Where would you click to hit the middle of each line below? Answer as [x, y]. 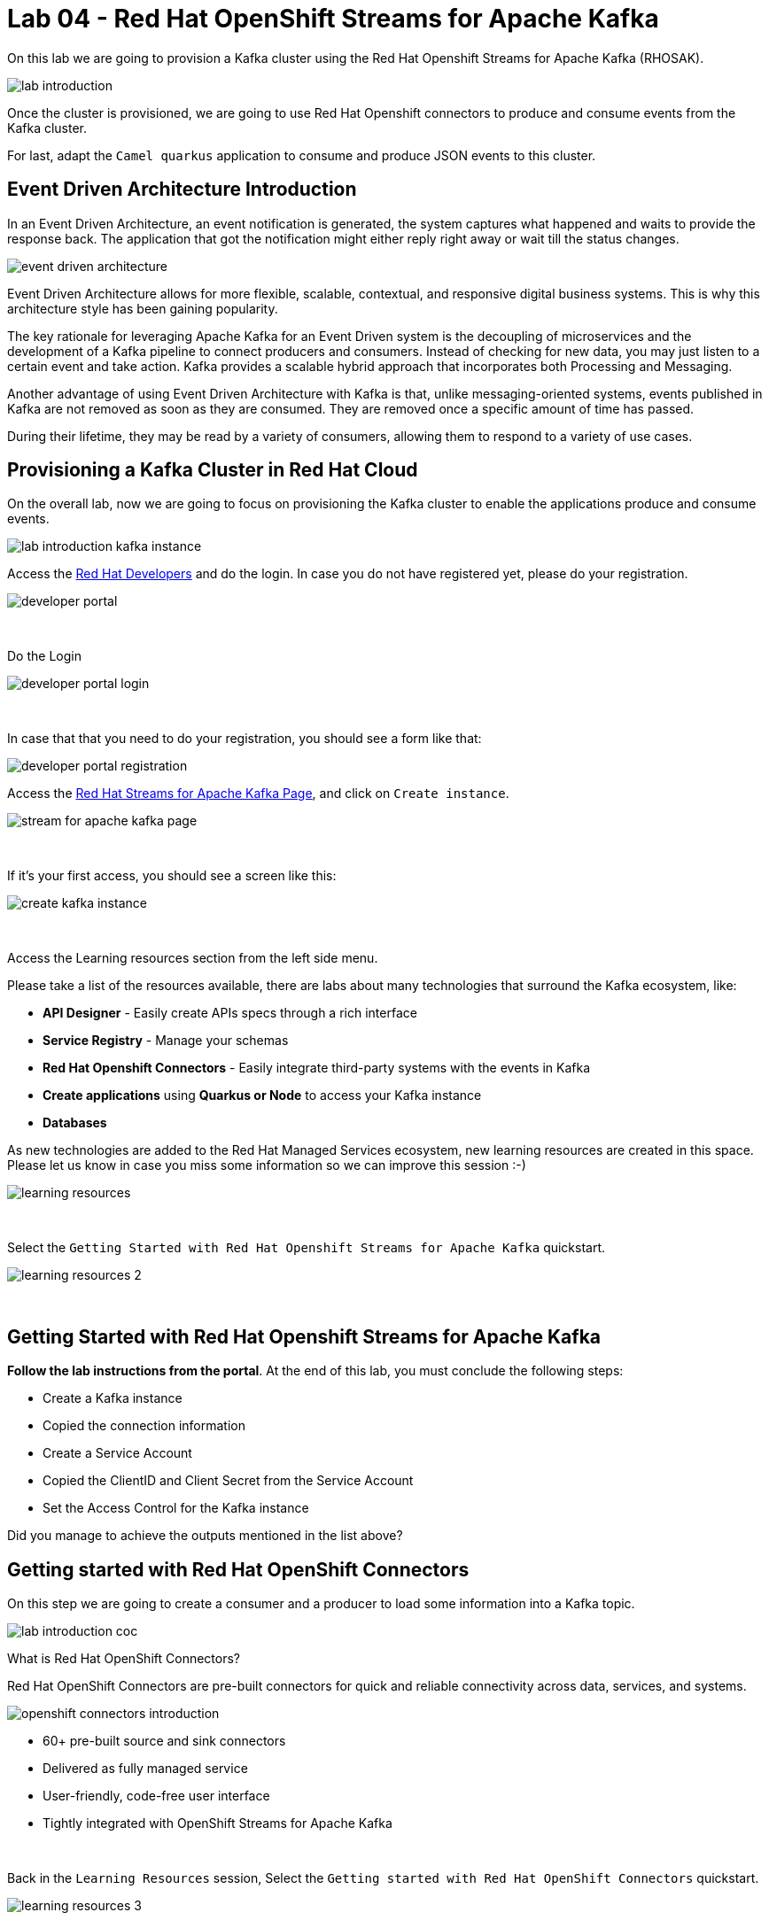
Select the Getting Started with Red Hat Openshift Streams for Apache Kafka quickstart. [307, 1248]
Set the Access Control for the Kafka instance [176, 1508]
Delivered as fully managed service [145, 1769]
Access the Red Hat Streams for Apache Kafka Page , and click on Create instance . [258, 794]
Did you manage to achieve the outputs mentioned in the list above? [205, 1536]
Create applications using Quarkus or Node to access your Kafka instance [262, 1095]
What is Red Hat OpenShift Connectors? [124, 1659]
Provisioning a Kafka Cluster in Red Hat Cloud [213, 470]
